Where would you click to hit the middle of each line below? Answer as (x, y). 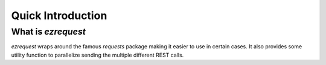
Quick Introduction (59, 16)
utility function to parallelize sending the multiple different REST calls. (97, 55)
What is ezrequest (48, 32)
